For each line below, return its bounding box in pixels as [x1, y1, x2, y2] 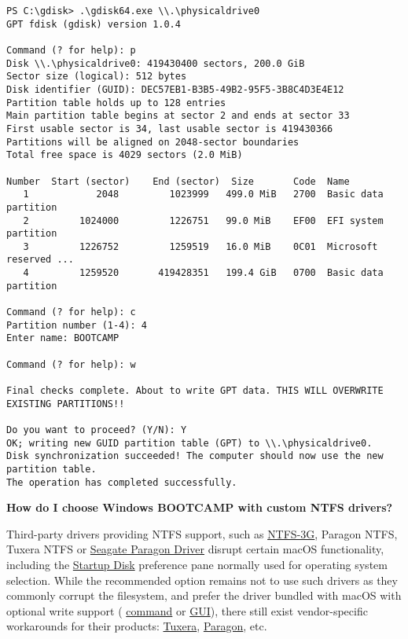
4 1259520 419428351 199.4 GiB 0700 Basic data [23, 267, 384, 279]
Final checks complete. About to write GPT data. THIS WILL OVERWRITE [6, 385, 384, 397]
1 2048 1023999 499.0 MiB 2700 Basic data [23, 189, 384, 200]
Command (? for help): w [6, 358, 136, 370]
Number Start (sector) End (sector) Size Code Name [6, 175, 350, 187]
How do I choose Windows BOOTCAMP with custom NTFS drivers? [6, 499, 393, 516]
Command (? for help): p [6, 44, 136, 56]
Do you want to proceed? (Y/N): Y [6, 424, 187, 435]
